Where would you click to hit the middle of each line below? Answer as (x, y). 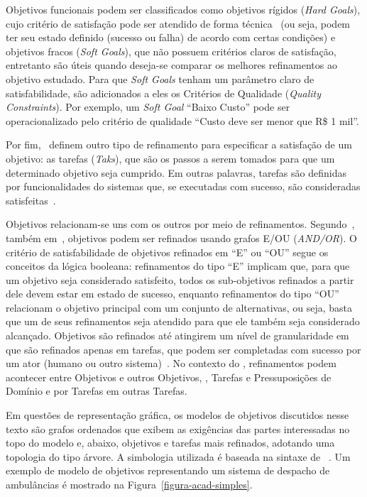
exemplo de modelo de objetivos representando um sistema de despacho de (168, 470)
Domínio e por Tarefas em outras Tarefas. (97, 391)
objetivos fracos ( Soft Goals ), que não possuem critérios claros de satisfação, (171, 51)
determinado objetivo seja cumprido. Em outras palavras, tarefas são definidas (176, 172)
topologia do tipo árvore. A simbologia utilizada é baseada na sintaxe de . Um (178, 456)
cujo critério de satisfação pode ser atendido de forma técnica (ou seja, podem (178, 23)
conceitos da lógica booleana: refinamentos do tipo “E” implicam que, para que (178, 266)
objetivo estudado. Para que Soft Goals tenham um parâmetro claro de (160, 78)
